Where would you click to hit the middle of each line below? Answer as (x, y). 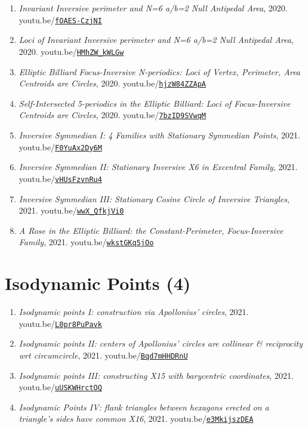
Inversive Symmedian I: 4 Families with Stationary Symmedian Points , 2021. (159, 135)
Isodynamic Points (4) (98, 283)
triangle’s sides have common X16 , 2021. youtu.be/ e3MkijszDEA (136, 419)
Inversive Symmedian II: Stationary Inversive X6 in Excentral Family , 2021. (158, 167)
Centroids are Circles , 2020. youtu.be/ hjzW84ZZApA (112, 83)
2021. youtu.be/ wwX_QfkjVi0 (71, 210)
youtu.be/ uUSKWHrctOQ (60, 387)
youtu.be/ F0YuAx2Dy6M (60, 146)
